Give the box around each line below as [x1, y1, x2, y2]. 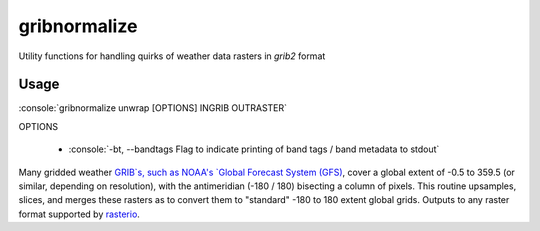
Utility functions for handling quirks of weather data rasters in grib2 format [18, 50, 326, 62]
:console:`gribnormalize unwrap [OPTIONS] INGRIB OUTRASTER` [18, 102, 288, 114]
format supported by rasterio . [18, 208, 140, 220]
